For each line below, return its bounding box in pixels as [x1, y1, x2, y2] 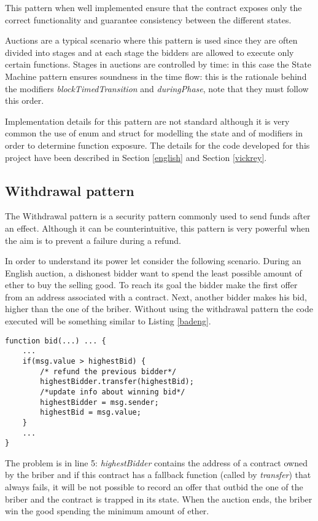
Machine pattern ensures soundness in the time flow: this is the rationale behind [5, 69, 307, 82]
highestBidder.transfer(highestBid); [40, 377, 194, 386]
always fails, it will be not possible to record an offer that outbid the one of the [5, 480, 303, 493]
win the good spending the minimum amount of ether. [5, 504, 209, 517]
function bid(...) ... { [5, 336, 106, 345]
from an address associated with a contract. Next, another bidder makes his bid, [5, 290, 307, 303]
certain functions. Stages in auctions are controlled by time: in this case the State [5, 58, 312, 71]
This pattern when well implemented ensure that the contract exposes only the [5, 1, 302, 14]
